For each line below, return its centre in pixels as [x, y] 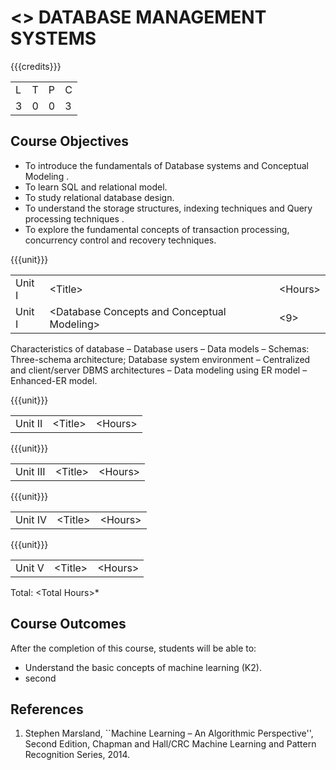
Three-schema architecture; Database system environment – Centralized [160, 359]
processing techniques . [74, 218]
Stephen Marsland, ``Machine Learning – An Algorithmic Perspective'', [169, 733]
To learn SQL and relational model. [96, 187]
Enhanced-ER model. [54, 380]
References [47, 709]
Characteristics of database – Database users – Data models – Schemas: [160, 348]
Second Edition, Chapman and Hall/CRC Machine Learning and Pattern [170, 744]
